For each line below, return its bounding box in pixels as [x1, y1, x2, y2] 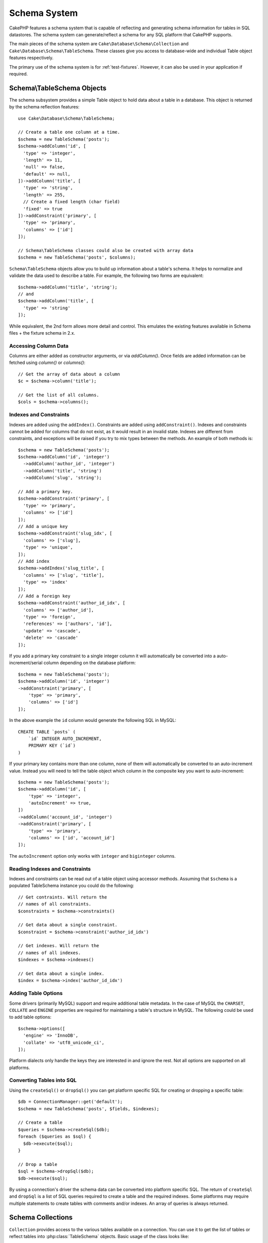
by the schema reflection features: [9, 104, 79, 110]
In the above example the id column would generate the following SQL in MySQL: [9, 717, 176, 723]
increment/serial [9, 660, 43, 666]
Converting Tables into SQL [9, 1077, 77, 1084]
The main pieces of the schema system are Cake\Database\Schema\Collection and [9, 41, 189, 47]
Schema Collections [9, 1213, 73, 1222]
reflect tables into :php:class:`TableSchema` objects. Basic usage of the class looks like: [9, 1233, 190, 1239]
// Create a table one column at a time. [18, 129, 120, 135]
